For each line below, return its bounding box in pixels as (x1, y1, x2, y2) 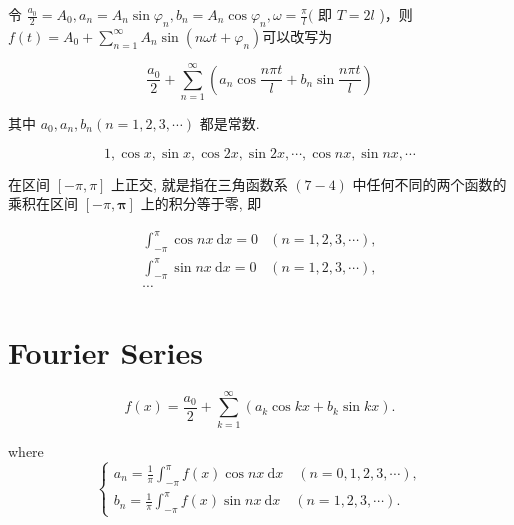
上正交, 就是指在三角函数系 (111, 173, 288, 194)
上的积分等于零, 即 (140, 193, 262, 214)
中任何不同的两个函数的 (352, 173, 507, 194)
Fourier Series (8, 331, 203, 372)
